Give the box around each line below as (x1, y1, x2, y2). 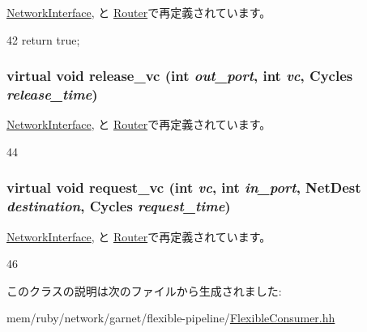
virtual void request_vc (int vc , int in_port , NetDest (6, 177, 361, 198)
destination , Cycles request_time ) (6, 196, 231, 216)
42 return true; (6, 31, 80, 48)
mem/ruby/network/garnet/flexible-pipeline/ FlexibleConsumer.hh (6, 309, 335, 326)
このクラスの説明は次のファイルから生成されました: (6, 282, 282, 299)
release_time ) (6, 84, 98, 104)
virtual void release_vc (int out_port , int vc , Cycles (6, 66, 353, 86)
